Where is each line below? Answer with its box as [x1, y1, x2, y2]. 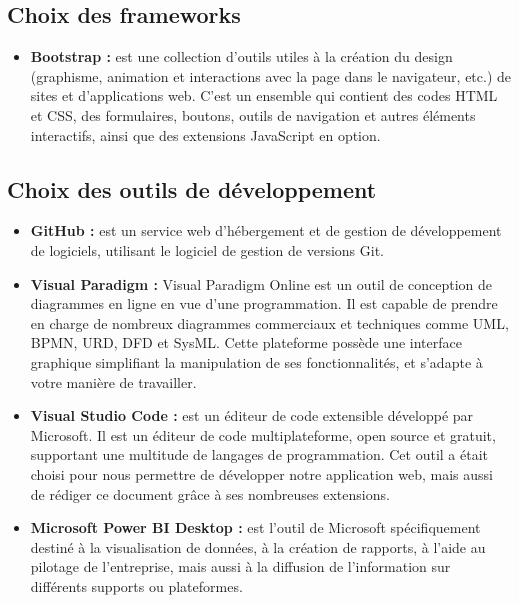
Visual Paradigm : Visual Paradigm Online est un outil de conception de [30, 273, 493, 294]
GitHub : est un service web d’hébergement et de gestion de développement [30, 220, 502, 241]
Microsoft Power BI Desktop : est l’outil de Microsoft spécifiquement [30, 517, 481, 538]
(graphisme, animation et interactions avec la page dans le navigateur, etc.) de [30, 65, 512, 86]
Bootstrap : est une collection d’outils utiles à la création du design [30, 46, 453, 67]
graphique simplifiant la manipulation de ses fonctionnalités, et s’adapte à [30, 351, 483, 372]
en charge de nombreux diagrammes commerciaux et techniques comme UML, [30, 312, 509, 333]
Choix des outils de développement [7, 173, 377, 204]
